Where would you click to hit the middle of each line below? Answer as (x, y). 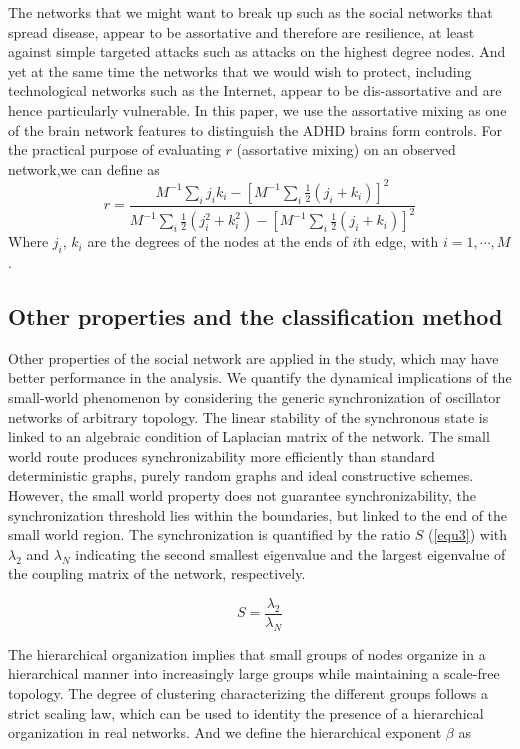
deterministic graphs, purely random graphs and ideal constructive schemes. (241, 475)
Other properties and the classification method (255, 316)
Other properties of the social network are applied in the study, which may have (253, 357)
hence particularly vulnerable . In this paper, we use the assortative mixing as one (257, 109)
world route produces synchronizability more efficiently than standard (221, 455)
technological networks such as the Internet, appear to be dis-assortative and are (255, 90)
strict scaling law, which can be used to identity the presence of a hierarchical (246, 712)
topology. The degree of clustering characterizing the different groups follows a (248, 692)
